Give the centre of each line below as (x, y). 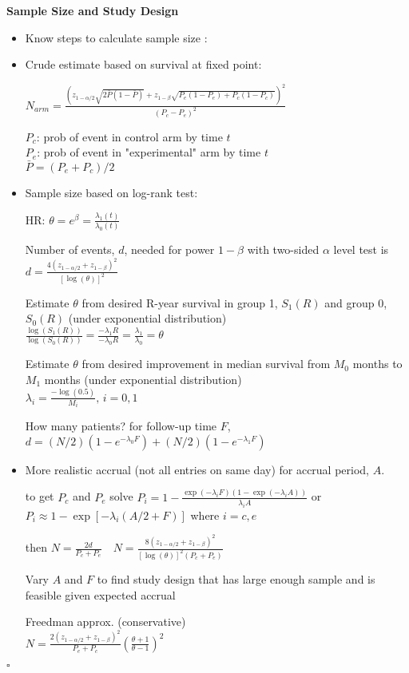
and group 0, (356, 302)
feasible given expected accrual (100, 594)
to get (40, 496)
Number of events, (70, 249)
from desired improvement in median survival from (206, 364)
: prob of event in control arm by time (129, 136)
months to (377, 364)
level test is (361, 249)
